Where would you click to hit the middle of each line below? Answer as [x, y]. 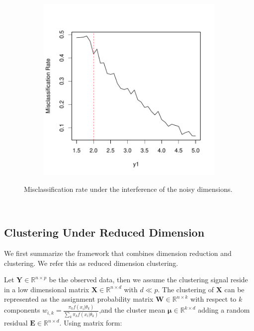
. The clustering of [186, 289]
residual [16, 323]
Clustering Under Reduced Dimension [104, 232]
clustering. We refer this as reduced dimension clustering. [91, 263]
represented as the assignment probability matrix [79, 299]
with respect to [213, 299]
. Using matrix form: [91, 323]
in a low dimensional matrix [47, 289]
